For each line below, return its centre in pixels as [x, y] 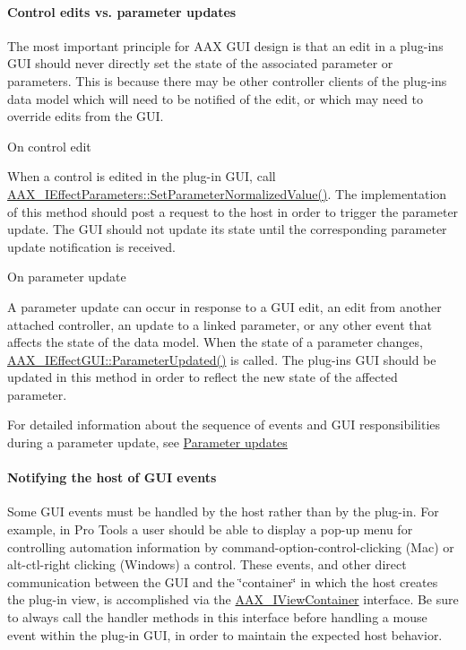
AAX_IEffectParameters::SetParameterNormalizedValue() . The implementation [227, 193]
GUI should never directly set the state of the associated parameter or [200, 63]
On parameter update [67, 277]
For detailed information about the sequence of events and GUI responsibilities [224, 425]
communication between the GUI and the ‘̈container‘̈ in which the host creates [223, 581]
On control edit [49, 146]
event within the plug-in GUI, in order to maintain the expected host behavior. [225, 634]
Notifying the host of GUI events [112, 477]
